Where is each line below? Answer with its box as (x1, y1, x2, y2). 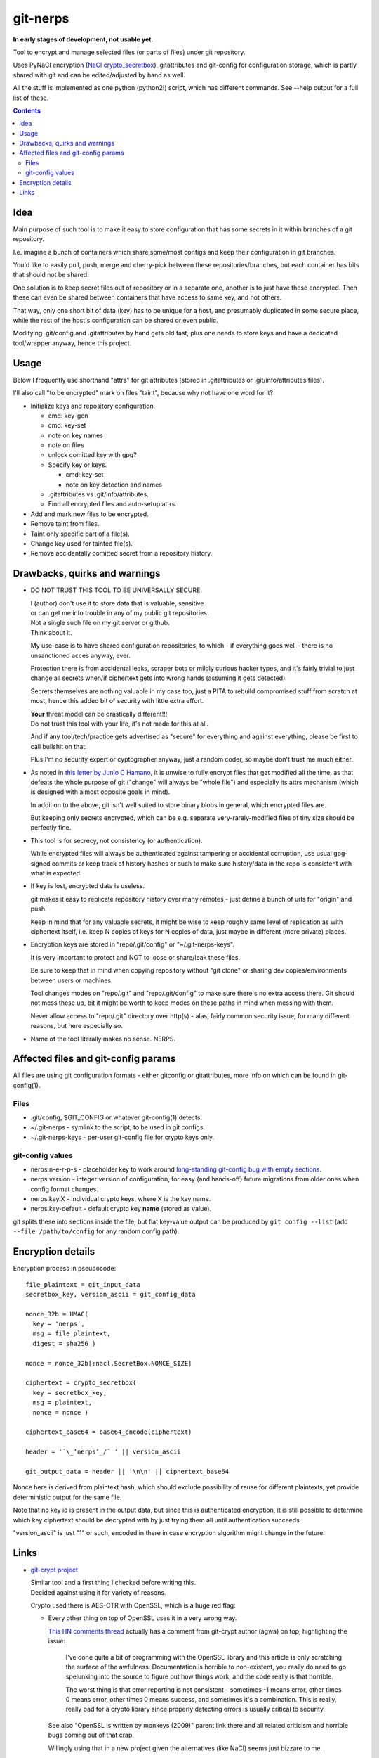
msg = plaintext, (32, 1399, 93, 1406)
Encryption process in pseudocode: (13, 1264, 117, 1273)
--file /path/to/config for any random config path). (13, 1227, 180, 1236)
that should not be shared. (13, 271, 89, 279)
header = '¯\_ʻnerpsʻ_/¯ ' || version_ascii (25, 1448, 182, 1456)
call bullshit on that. (30, 742, 87, 750)
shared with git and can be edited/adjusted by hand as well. (13, 70, 186, 79)
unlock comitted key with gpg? (48, 451, 137, 459)
